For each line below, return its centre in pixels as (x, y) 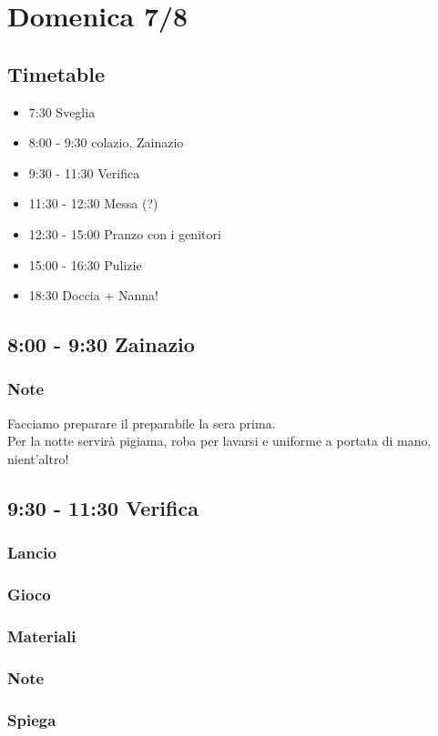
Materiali (42, 635)
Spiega (32, 719)
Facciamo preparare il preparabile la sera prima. (142, 423)
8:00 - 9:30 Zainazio (101, 344)
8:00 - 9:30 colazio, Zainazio (106, 142)
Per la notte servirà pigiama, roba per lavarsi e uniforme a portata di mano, (219, 441)
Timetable (56, 73)
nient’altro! (38, 458)
